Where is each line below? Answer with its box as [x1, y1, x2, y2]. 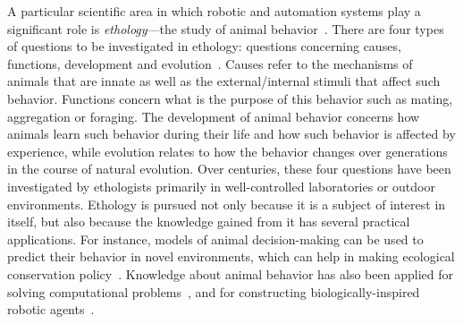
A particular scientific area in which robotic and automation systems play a [7, 2, 421, 20]
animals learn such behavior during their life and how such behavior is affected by [7, 124, 456, 143]
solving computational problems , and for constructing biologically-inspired [7, 282, 420, 301]
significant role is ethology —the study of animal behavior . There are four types [7, 19, 444, 38]
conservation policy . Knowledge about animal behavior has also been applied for [7, 264, 453, 283]
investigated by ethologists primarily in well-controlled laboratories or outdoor [7, 176, 435, 195]
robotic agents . [7, 300, 95, 319]
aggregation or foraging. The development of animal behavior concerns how [7, 107, 420, 125]
